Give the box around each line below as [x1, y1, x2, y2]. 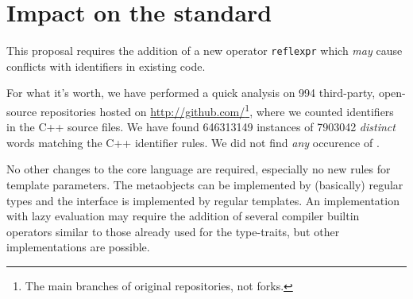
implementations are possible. [6, 239, 150, 255]
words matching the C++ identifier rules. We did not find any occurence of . [6, 134, 380, 150]
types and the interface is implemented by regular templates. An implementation [6, 192, 399, 208]
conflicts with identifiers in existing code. [6, 57, 206, 74]
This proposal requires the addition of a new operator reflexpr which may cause [6, 42, 403, 59]
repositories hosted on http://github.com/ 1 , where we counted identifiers [40, 100, 394, 119]
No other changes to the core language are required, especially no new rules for [6, 161, 391, 177]
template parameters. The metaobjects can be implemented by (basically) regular [6, 177, 403, 192]
